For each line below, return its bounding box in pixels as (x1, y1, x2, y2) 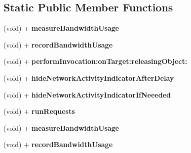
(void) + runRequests (3, 106, 75, 116)
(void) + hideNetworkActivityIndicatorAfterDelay (3, 72, 174, 83)
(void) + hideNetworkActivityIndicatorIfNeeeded (3, 89, 171, 100)
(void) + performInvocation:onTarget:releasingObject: (3, 56, 188, 66)
